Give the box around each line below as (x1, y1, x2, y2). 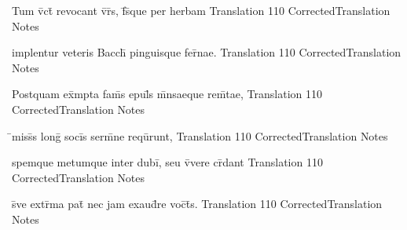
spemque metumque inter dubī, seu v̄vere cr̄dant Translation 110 (12, 154, 323, 170)
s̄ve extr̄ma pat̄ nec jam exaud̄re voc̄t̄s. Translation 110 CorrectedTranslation (12, 195, 383, 212)
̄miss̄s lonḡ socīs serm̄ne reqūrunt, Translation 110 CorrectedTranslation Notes (12, 127, 388, 144)
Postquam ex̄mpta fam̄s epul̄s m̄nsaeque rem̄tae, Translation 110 (12, 86, 322, 102)
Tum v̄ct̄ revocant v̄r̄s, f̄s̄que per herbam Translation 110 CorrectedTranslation (12, 2, 390, 18)
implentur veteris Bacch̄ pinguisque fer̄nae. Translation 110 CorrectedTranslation (12, 44, 401, 60)
